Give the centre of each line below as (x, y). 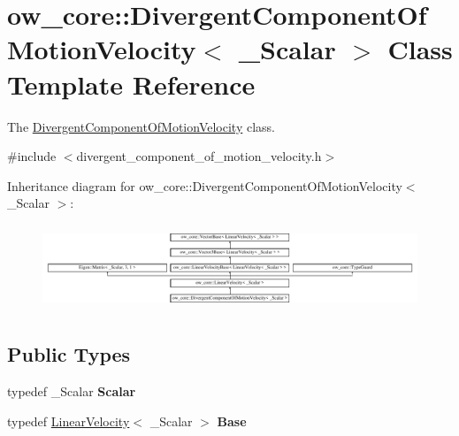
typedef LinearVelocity (69, 421)
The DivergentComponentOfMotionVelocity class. (141, 126)
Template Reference (131, 84)
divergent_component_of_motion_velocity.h (199, 156)
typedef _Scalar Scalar (72, 390)
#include (32, 156)
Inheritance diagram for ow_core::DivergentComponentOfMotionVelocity (205, 185)
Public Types (69, 354)
